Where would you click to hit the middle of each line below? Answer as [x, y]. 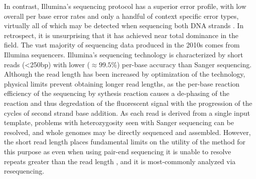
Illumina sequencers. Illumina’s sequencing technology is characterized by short [124, 54]
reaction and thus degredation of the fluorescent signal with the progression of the [128, 103]
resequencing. [24, 171]
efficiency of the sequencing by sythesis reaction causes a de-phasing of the [117, 93]
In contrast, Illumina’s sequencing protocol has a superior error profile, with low [125, 6]
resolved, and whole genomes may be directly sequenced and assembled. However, [128, 132]
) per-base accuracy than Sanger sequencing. [184, 64]
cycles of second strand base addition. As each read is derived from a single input [127, 112]
